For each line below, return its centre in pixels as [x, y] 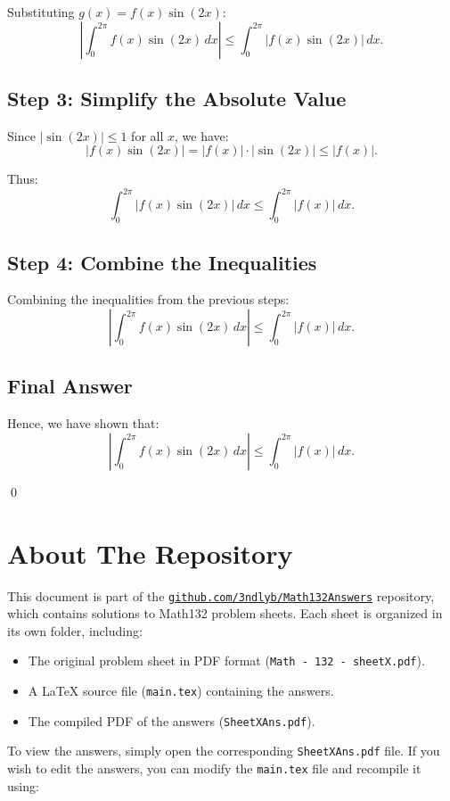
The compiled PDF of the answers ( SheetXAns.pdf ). [172, 720]
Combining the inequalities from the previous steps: [148, 299]
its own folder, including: [75, 630]
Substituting [41, 12]
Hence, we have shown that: [83, 423]
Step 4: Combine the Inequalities [162, 262]
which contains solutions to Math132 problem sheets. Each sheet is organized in [225, 613]
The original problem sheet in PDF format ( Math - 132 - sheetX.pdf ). [226, 661]
